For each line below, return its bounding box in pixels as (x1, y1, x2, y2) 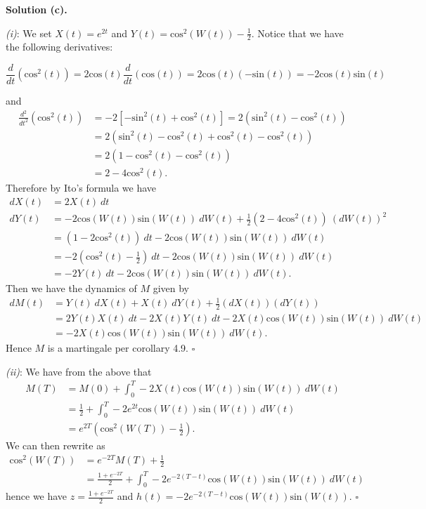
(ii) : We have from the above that (6, 364, 152, 378)
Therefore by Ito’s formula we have (6, 180, 157, 194)
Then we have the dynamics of (6, 281, 137, 296)
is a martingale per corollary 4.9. (47, 341, 188, 355)
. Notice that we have (251, 25, 344, 40)
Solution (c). (6, 2, 67, 16)
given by (153, 281, 189, 296)
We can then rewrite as (6, 438, 105, 453)
